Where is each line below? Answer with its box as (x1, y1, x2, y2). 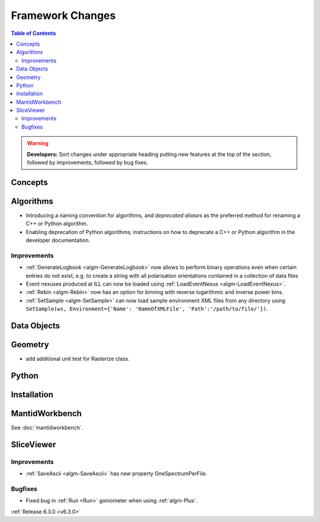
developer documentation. (25, 237, 91, 244)
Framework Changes (11, 9, 116, 22)
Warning (27, 140, 49, 147)
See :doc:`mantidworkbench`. (11, 424, 84, 431)
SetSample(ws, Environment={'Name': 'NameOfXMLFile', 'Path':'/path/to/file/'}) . (25, 305, 268, 312)
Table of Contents (11, 30, 56, 37)
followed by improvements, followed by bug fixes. (27, 159, 148, 166)
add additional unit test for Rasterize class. (25, 356, 130, 363)
